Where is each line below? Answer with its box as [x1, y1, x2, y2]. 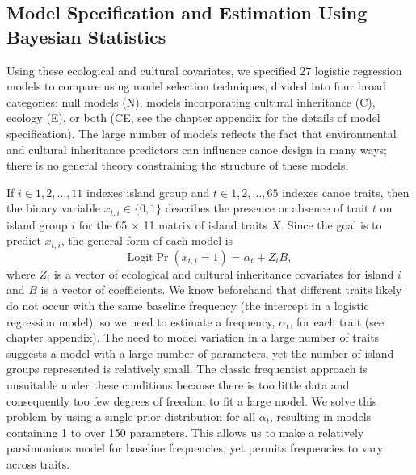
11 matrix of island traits [143, 216, 268, 233]
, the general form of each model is [61, 232, 233, 249]
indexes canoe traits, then [282, 183, 410, 200]
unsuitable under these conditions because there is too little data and [6, 376, 350, 393]
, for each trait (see [289, 313, 384, 330]
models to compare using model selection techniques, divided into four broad [6, 78, 386, 95]
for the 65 [78, 216, 128, 233]
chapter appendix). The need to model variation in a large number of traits [6, 329, 380, 346]
